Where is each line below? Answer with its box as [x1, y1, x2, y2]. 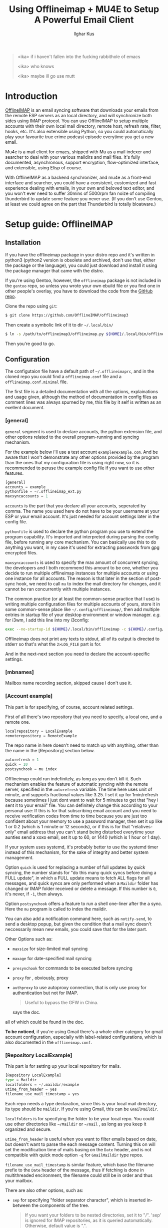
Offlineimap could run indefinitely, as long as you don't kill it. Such [5, 776, 141, 782]
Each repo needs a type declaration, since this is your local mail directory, [5, 1100, 157, 1106]
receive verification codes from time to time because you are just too [5, 813, 147, 819]
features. [5, 470, 24, 476]
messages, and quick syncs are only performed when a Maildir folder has [5, 880, 158, 886]
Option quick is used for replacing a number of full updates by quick [5, 864, 145, 870]
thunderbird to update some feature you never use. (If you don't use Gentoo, [5, 195, 163, 201]
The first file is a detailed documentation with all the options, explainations [5, 389, 158, 395]
